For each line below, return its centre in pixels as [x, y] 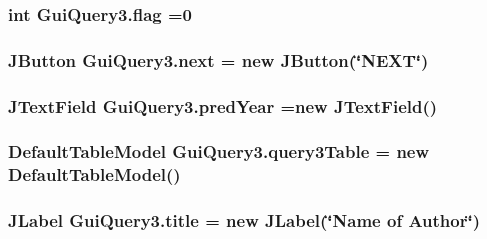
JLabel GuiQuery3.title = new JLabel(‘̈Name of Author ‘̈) [244, 220]
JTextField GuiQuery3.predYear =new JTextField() [223, 105]
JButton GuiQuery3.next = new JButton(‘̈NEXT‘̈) [218, 59]
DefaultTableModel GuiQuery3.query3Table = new [219, 151]
